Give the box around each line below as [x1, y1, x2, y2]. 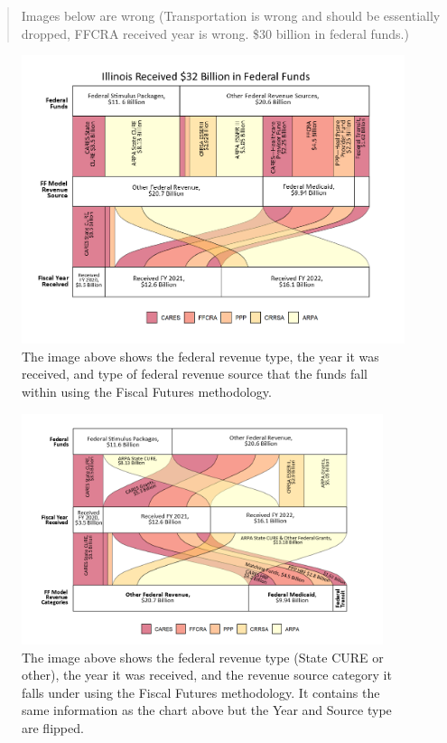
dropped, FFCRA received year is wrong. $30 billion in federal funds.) [21, 24, 409, 42]
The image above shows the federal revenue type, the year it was [22, 346, 379, 365]
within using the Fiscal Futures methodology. [22, 381, 272, 400]
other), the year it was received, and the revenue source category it [22, 665, 392, 684]
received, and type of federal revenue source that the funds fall [22, 364, 368, 383]
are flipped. [22, 719, 84, 738]
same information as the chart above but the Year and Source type [22, 701, 392, 719]
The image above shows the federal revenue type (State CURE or [22, 647, 384, 666]
